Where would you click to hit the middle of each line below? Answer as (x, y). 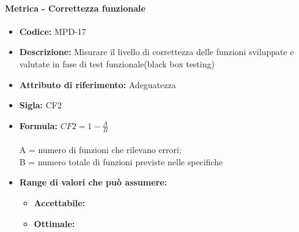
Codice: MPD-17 (53, 31)
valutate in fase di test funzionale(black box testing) (117, 63)
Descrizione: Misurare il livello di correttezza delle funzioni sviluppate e (157, 52)
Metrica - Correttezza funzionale (75, 8)
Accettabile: (60, 202)
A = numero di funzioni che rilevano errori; (100, 150)
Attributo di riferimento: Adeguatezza (98, 84)
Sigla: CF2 (40, 105)
